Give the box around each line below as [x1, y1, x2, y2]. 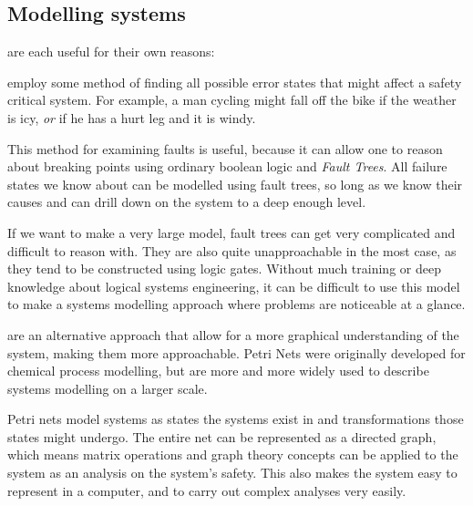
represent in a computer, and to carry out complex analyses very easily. [7, 480, 406, 500]
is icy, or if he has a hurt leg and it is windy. [7, 108, 256, 127]
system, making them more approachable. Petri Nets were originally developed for [7, 343, 466, 362]
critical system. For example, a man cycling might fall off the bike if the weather [7, 90, 457, 109]
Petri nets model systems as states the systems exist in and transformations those [7, 409, 464, 429]
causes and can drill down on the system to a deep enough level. [7, 192, 366, 212]
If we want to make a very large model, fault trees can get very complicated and [7, 222, 456, 242]
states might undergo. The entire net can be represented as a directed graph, [7, 427, 437, 446]
